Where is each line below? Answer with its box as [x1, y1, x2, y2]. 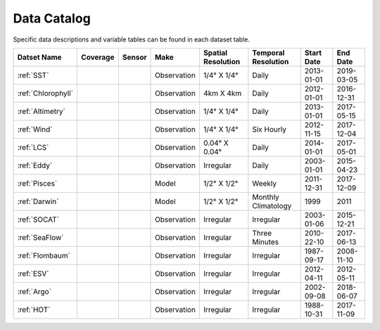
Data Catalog [13, 11, 91, 26]
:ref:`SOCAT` [17, 215, 60, 224]
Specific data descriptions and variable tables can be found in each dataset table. [13, 35, 250, 44]
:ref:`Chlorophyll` [17, 88, 74, 98]
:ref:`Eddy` [17, 160, 53, 170]
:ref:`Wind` [17, 124, 53, 134]
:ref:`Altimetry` [17, 106, 66, 116]
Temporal [252, 48, 285, 58]
